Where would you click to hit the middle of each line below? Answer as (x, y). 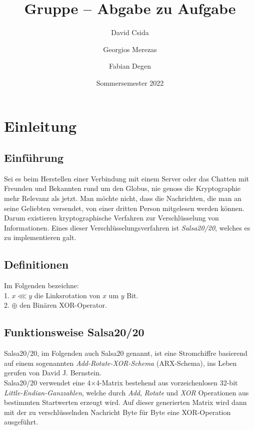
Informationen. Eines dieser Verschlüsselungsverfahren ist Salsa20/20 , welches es (127, 227)
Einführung (34, 158)
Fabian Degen (130, 66)
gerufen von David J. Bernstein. (53, 373)
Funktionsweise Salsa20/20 (74, 332)
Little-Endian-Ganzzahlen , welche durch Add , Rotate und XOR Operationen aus (126, 392)
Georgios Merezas (130, 49)
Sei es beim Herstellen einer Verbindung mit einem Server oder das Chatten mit (127, 178)
